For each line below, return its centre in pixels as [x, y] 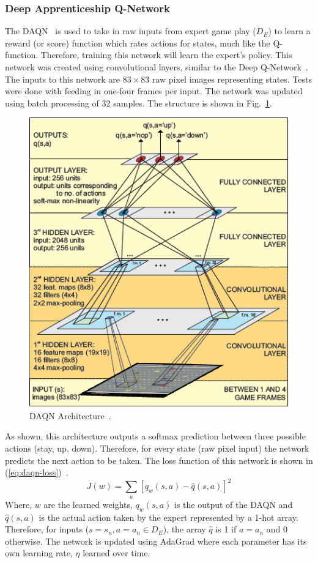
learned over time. [116, 553]
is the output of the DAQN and [234, 504]
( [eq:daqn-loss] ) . [37, 472]
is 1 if [226, 529]
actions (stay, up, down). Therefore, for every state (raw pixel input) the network [157, 448]
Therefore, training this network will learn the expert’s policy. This [166, 55]
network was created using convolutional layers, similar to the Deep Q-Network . [157, 67]
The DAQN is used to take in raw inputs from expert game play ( [131, 31]
